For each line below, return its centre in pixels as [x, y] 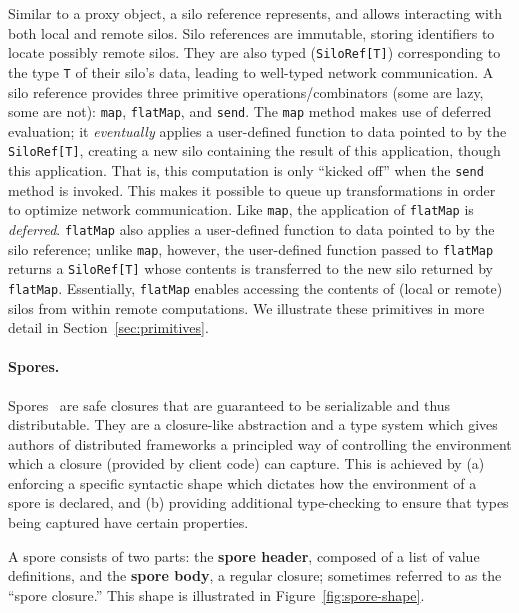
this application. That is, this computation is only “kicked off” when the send [246, 170]
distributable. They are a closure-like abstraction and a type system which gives [253, 424]
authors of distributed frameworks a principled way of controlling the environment [260, 443]
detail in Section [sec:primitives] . [108, 327]
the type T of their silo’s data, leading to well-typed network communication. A [251, 71]
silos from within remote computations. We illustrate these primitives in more [246, 307]
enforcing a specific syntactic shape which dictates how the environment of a [242, 482]
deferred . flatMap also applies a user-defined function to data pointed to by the [251, 228]
